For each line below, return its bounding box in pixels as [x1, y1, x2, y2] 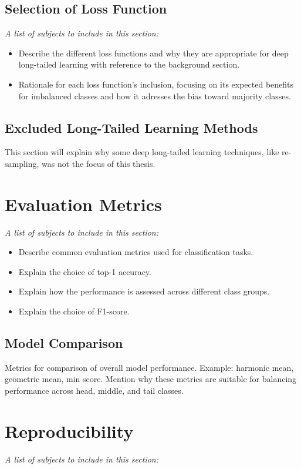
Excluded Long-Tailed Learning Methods [5, 118, 258, 136]
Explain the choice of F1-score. [18, 305, 130, 317]
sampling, [5, 157, 39, 169]
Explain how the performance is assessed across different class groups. [18, 285, 270, 297]
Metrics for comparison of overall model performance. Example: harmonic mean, [5, 361, 294, 373]
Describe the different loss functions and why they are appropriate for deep [18, 46, 289, 59]
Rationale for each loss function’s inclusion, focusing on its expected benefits [18, 78, 294, 90]
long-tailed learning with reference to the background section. [18, 58, 240, 71]
